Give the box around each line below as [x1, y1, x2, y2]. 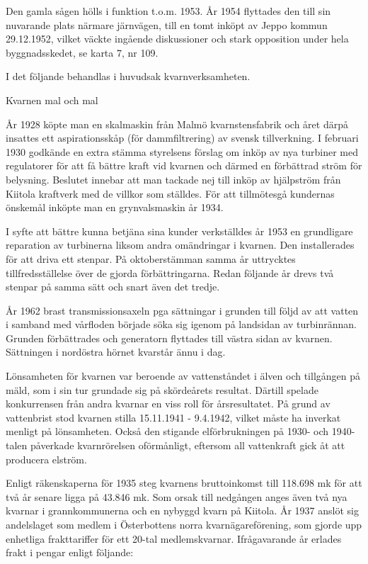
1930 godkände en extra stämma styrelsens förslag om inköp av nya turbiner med [6, 144, 358, 159]
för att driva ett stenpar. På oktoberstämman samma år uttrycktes [6, 251, 296, 266]
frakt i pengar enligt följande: [6, 545, 134, 560]
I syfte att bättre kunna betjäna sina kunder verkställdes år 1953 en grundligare [6, 223, 353, 238]
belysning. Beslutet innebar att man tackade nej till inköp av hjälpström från [6, 171, 341, 186]
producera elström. [6, 451, 87, 466]
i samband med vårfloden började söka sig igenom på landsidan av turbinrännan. [6, 317, 357, 332]
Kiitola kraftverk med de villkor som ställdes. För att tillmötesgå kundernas [6, 186, 335, 201]
